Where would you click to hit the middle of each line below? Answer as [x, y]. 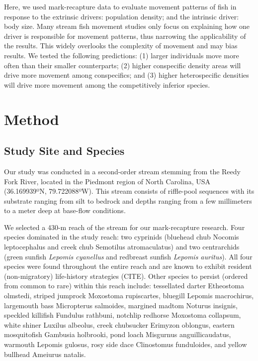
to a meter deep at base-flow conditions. [65, 210]
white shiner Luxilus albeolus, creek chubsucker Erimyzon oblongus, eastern [119, 324]
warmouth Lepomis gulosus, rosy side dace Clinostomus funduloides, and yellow [126, 344]
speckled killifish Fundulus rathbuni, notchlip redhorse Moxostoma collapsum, [123, 315]
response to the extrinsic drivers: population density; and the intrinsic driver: [122, 16]
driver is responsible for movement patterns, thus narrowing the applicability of [125, 36]
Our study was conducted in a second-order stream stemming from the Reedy [122, 171]
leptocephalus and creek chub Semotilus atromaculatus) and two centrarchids [122, 247]
